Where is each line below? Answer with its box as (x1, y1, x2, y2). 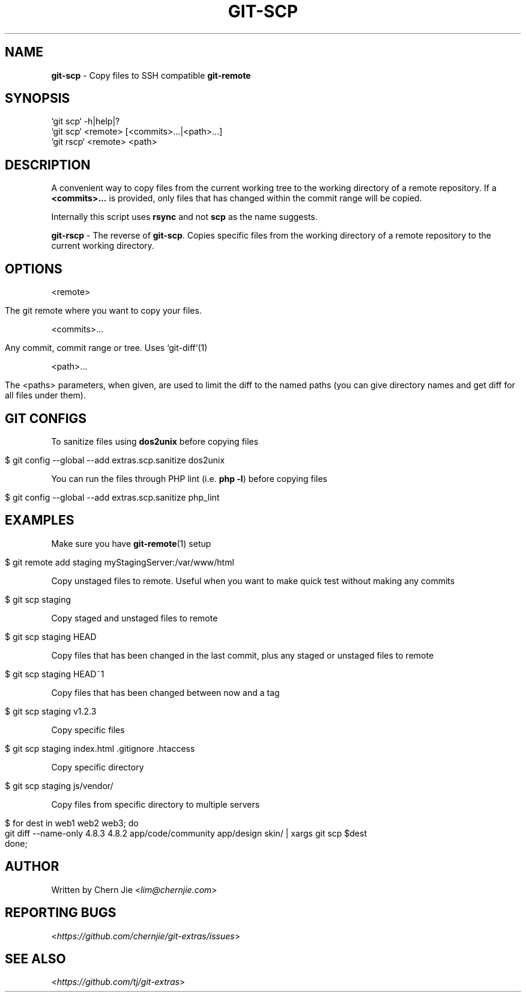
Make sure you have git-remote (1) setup (51, 538, 211, 549)
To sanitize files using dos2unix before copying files (51, 436, 259, 447)
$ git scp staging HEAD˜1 (5, 668, 104, 679)
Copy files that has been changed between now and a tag (51, 687, 280, 698)
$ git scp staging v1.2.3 (5, 706, 97, 716)
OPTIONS (5, 261, 62, 276)
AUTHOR (5, 859, 59, 874)
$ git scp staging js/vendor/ (5, 780, 113, 791)
